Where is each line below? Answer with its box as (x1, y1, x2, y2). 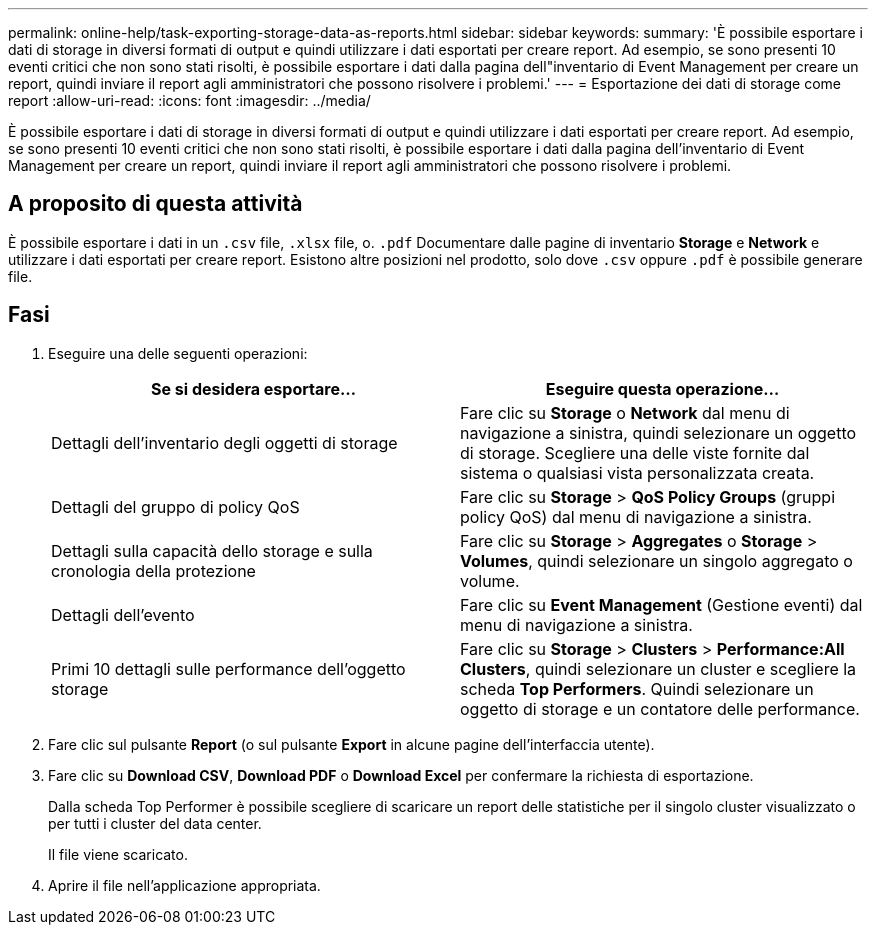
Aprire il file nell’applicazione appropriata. (48, 876, 321, 894)
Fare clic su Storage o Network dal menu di (460, 402, 790, 423)
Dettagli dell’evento (51, 604, 195, 625)
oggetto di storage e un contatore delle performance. (460, 698, 860, 719)
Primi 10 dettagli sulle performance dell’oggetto (51, 658, 406, 679)
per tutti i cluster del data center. (48, 814, 262, 832)
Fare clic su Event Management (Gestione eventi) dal (460, 594, 863, 615)
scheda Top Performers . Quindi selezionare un (460, 678, 814, 699)
